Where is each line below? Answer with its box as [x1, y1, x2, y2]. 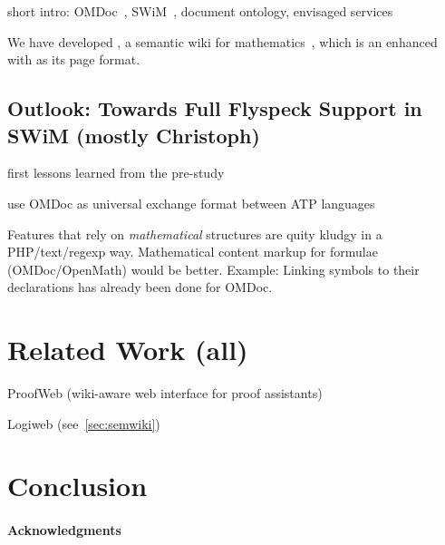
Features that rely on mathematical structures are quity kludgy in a [7, 224, 382, 243]
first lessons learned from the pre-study [7, 163, 225, 182]
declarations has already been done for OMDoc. [7, 277, 273, 297]
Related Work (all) [7, 331, 248, 368]
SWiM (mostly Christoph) [7, 121, 260, 149]
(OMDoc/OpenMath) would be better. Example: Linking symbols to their [7, 259, 420, 278]
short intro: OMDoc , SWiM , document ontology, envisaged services [7, 2, 393, 20]
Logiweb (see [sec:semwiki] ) [7, 414, 160, 433]
